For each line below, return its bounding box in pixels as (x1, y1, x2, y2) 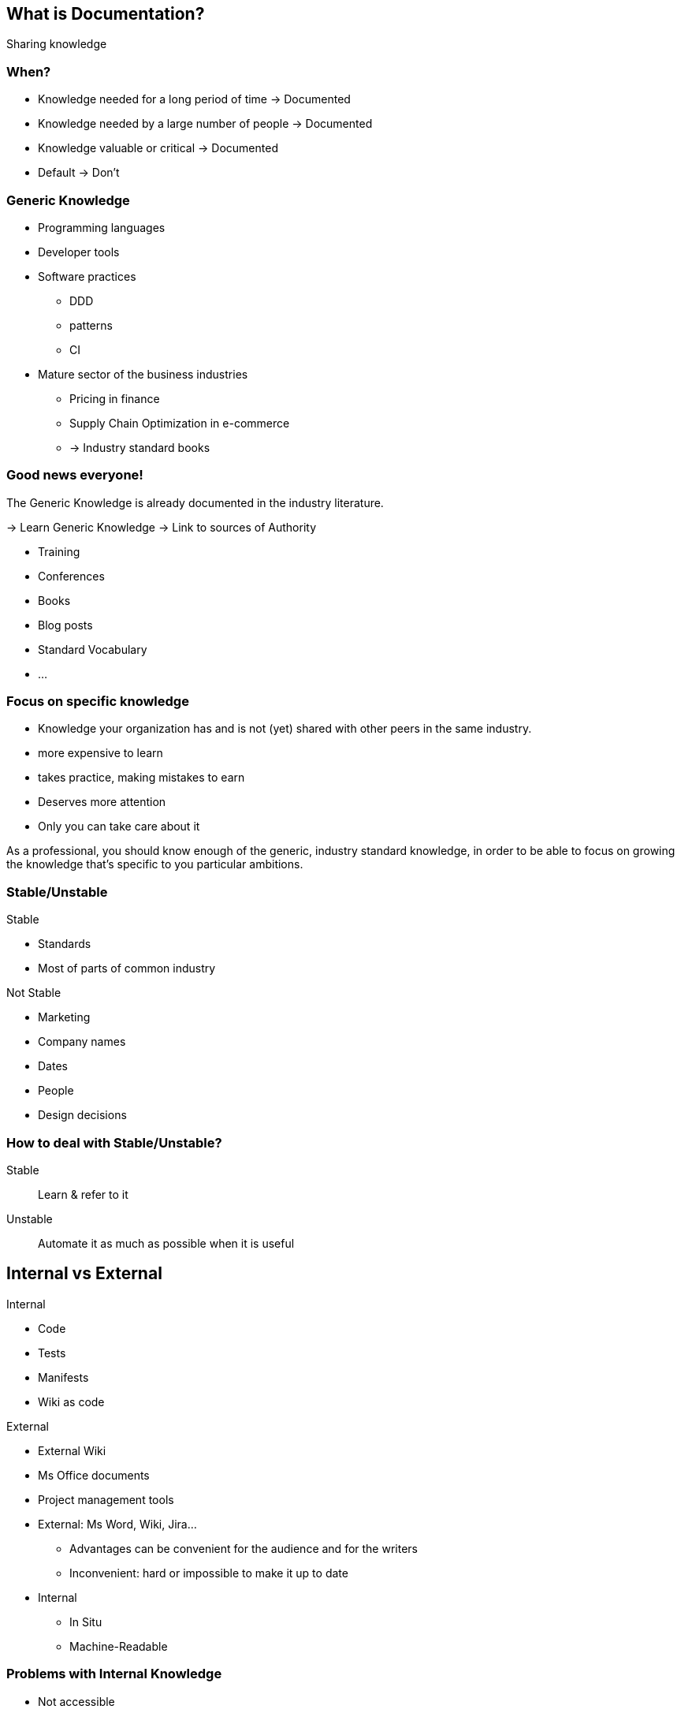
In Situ (69, 1614, 102, 1629)
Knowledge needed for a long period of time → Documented (38, 92, 351, 106)
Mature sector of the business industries (38, 367, 248, 381)
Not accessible (38, 1694, 115, 1708)
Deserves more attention (38, 795, 166, 809)
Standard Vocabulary (38, 642, 147, 656)
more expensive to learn (38, 746, 163, 760)
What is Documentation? (6, 4, 205, 24)
